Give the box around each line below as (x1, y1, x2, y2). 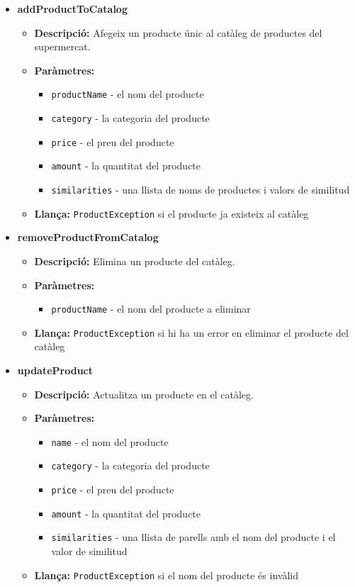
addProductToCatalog (17, 1, 128, 16)
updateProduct (17, 363, 93, 377)
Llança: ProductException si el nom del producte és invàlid (34, 567, 298, 582)
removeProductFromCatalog (17, 230, 159, 245)
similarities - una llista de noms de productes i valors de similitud (51, 182, 350, 196)
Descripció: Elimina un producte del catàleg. (34, 253, 235, 268)
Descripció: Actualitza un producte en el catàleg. (34, 386, 254, 401)
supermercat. (34, 39, 91, 54)
